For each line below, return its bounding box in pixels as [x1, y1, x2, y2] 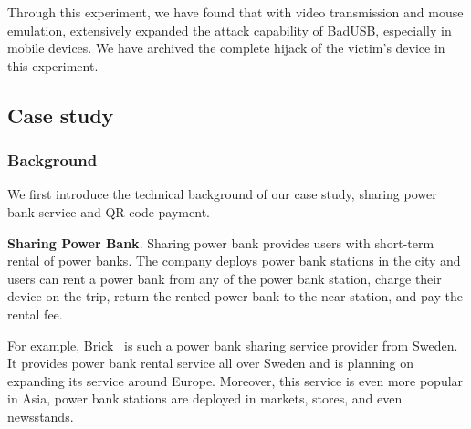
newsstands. [7, 406, 74, 425]
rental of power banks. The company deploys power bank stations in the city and [7, 251, 461, 270]
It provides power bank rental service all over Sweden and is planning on [7, 353, 413, 372]
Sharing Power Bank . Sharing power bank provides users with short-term [7, 233, 434, 252]
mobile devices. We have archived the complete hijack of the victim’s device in [7, 38, 445, 58]
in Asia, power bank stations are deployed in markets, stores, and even [7, 389, 403, 408]
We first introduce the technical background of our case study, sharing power [7, 184, 437, 204]
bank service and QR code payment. [7, 202, 210, 221]
